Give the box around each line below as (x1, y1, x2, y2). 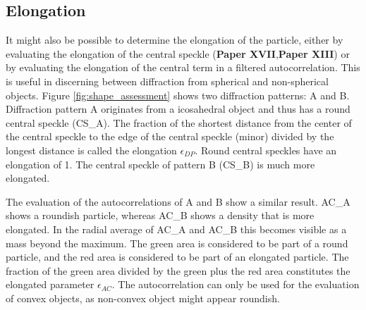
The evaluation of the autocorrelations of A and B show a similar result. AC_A (6, 194, 350, 209)
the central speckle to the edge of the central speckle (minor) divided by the (6, 129, 334, 144)
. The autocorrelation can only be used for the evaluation (111, 277, 360, 292)
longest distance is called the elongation (6, 142, 177, 157)
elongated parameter (6, 277, 94, 292)
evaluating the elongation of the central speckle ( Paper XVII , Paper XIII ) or (6, 46, 350, 61)
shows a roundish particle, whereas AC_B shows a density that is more (6, 208, 315, 223)
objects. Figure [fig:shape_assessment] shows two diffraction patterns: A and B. (6, 87, 350, 102)
